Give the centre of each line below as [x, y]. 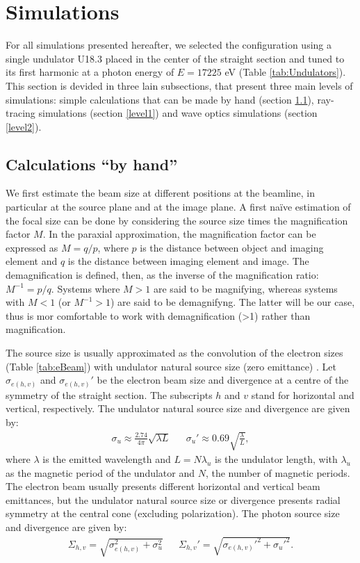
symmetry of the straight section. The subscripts [109, 394]
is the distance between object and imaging [232, 247]
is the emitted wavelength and [107, 459]
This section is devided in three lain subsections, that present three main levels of [179, 85]
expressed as [32, 247]
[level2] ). [24, 126]
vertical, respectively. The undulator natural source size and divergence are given [178, 408]
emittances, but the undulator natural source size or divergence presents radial [173, 499]
